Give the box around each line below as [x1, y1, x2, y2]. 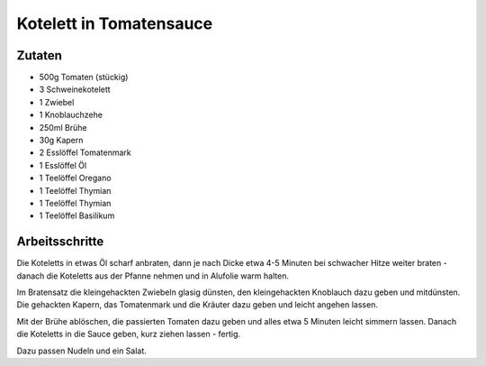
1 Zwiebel [39, 96, 75, 107]
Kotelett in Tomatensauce [16, 14, 213, 33]
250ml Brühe [39, 122, 87, 133]
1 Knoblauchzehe [39, 109, 103, 121]
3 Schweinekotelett [39, 84, 112, 95]
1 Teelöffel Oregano [39, 172, 112, 184]
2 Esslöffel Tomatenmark [39, 147, 131, 158]
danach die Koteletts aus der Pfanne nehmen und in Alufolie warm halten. [16, 270, 290, 281]
